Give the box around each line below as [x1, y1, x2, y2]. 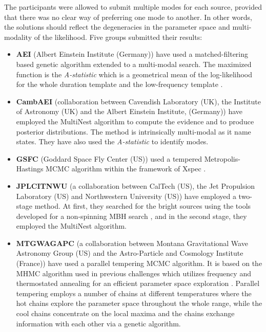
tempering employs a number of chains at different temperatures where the [16, 287, 252, 298]
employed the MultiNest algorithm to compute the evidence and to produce [16, 116, 254, 126]
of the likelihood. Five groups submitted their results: [34, 31, 202, 42]
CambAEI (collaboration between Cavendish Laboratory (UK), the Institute [16, 96, 261, 106]
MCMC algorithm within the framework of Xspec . [46, 163, 206, 174]
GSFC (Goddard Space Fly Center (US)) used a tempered [16, 153, 202, 164]
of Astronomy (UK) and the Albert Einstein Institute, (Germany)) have [16, 106, 243, 117]
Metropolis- [204, 153, 240, 164]
